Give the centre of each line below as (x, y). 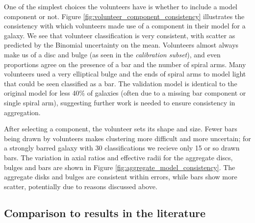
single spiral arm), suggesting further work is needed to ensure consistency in (120, 102)
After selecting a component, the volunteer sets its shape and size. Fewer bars (121, 129)
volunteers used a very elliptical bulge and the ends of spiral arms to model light (125, 74)
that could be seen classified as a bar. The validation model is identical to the (121, 83)
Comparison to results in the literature (105, 212)
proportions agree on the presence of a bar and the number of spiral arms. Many (125, 64)
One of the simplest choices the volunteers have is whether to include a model (121, 6)
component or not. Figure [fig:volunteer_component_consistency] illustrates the (124, 16)
